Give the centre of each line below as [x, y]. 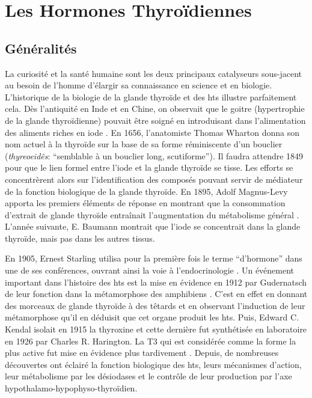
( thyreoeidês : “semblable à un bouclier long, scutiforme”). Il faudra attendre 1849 [154, 155]
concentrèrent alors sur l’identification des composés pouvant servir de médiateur [154, 179]
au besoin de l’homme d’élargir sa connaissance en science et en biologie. [139, 85]
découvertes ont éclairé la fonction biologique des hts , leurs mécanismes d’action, [153, 364]
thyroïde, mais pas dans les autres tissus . [80, 238]
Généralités [41, 48]
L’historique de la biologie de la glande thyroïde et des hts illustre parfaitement [151, 96]
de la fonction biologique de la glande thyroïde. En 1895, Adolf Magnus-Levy [146, 191]
